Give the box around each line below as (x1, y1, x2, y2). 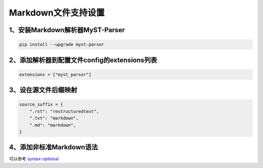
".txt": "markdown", (29, 115, 79, 121)
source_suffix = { (19, 102, 63, 107)
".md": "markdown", (29, 122, 76, 128)
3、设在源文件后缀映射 (9, 86, 77, 94)
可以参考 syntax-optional (9, 156, 59, 162)
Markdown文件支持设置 (9, 7, 105, 18)
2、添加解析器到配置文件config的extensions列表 (9, 56, 157, 64)
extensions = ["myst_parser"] (19, 72, 92, 77)
